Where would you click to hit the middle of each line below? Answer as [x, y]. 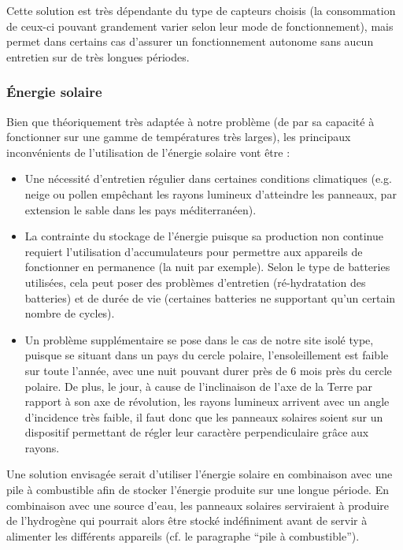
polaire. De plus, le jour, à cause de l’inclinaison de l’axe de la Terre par [199, 386]
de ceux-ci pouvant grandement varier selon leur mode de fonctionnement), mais [200, 26]
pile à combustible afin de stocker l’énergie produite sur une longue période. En [198, 490]
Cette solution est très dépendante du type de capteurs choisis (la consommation [201, 10]
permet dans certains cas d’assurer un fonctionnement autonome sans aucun [190, 41]
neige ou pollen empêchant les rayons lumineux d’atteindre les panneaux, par [211, 193]
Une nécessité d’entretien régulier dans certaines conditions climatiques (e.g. [208, 178]
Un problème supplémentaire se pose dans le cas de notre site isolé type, [199, 339]
